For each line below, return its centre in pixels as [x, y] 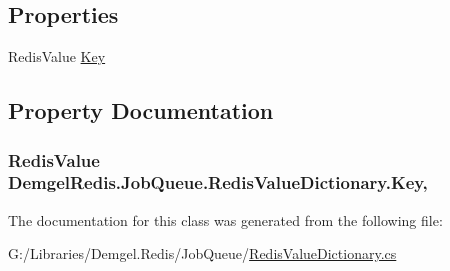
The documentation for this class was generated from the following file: [225, 219]
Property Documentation [141, 110]
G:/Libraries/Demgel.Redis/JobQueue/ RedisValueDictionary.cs [202, 253]
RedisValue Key [57, 56]
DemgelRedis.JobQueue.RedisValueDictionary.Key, [218, 182]
